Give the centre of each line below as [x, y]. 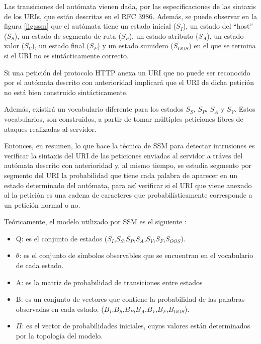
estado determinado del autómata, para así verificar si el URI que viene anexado [128, 185]
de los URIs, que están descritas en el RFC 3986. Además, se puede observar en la [130, 16]
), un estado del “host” [218, 26]
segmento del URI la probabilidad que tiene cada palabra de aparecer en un [121, 175]
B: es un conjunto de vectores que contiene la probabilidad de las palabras [130, 299]
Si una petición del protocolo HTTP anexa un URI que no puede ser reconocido [127, 72]
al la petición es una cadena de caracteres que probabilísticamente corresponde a [128, 195]
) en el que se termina [222, 46]
